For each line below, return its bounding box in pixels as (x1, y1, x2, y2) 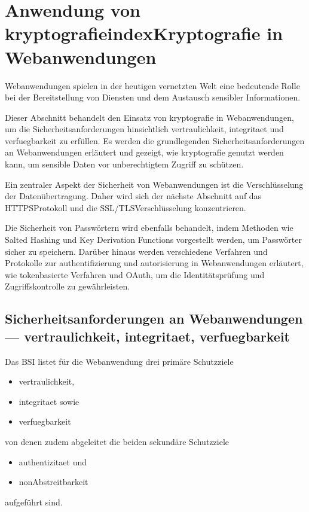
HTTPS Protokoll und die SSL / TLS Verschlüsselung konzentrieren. (5, 201, 246, 214)
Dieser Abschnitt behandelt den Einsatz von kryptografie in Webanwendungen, (5, 111, 294, 123)
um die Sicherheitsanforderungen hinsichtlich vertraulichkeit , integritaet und (5, 123, 284, 135)
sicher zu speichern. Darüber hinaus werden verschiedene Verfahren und (5, 245, 268, 257)
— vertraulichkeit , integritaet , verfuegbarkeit (5, 327, 290, 345)
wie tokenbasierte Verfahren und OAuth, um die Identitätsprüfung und (5, 268, 265, 281)
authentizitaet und (19, 455, 87, 468)
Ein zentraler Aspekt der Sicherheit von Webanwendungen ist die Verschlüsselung (5, 178, 304, 190)
